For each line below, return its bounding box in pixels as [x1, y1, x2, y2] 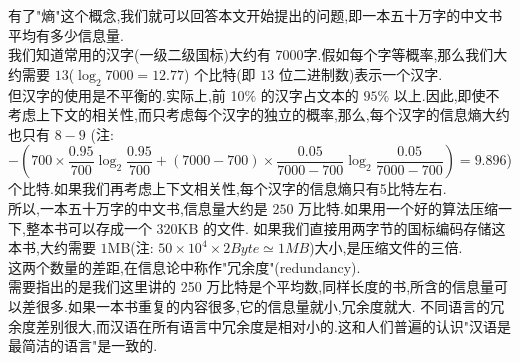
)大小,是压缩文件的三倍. [309, 237, 463, 258]
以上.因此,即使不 [393, 84, 500, 105]
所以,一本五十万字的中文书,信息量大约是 [8, 197, 268, 218]
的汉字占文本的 [260, 84, 359, 105]
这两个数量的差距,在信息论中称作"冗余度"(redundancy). [8, 256, 361, 277]
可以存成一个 [67, 217, 152, 238]
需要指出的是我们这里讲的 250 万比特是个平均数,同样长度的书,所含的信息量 [8, 276, 495, 297]
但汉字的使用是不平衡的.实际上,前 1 [8, 84, 238, 105]
